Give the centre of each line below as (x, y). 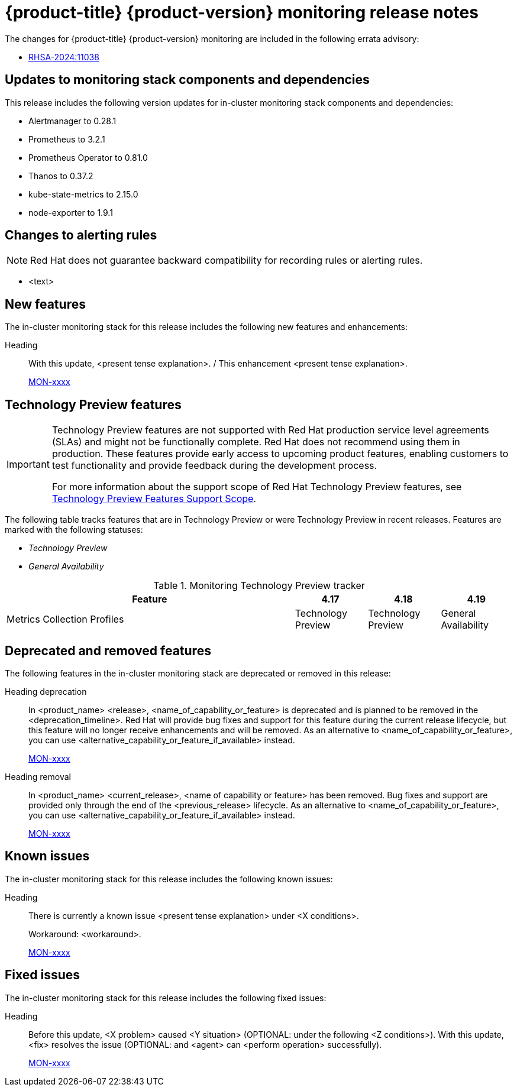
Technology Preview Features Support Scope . (154, 499)
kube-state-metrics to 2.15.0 (83, 194)
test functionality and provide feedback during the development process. (214, 466)
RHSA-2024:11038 (64, 57)
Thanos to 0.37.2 (61, 176)
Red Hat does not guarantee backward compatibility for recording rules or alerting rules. (227, 260)
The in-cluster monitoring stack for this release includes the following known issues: (169, 879)
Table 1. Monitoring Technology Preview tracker (259, 586)
